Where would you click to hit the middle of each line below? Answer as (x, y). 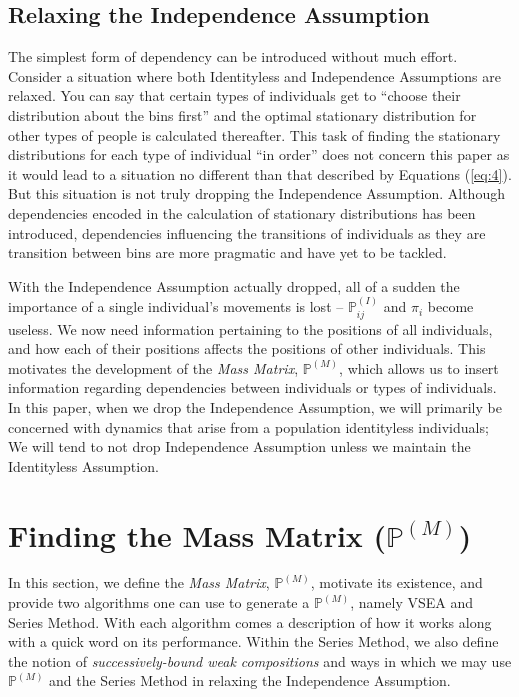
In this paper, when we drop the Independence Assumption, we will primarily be (255, 406)
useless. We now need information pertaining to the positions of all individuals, (250, 328)
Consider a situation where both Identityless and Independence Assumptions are (254, 75)
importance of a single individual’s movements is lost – (176, 306)
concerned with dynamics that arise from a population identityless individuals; (248, 426)
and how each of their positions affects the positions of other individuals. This (247, 348)
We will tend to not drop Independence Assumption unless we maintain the (239, 446)
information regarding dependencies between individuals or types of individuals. (252, 387)
